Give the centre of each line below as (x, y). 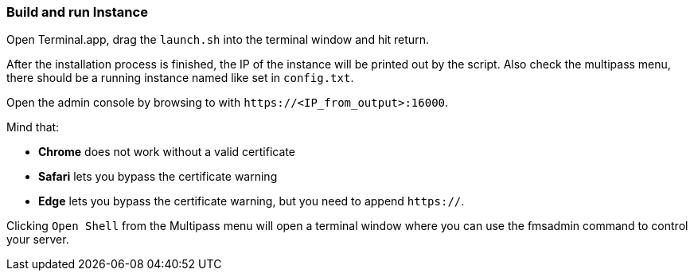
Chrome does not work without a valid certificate (167, 152)
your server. (38, 240)
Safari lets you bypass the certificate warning (158, 177)
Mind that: (33, 127)
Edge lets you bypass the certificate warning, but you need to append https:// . (251, 201)
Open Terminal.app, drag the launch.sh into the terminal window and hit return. (218, 40)
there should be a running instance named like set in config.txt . (180, 78)
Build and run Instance (77, 12)
